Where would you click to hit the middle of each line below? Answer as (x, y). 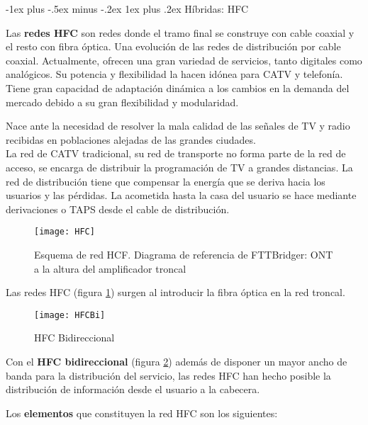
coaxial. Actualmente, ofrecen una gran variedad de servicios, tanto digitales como (184, 60)
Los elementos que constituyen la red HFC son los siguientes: (142, 413)
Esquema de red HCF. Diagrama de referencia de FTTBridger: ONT (184, 254)
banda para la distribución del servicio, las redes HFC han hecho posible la (168, 375)
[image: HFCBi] (70, 315)
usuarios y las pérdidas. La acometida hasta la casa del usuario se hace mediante (181, 195)
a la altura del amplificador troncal (110, 268)
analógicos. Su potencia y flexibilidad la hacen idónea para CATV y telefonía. (174, 74)
